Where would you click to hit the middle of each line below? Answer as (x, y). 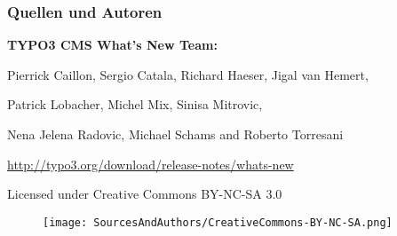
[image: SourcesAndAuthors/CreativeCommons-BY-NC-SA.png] (218, 222)
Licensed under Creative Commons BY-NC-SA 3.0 (145, 194)
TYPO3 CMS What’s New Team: (112, 45)
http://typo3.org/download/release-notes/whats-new (151, 164)
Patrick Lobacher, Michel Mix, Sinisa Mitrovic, (135, 104)
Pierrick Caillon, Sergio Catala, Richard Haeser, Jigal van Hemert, (188, 74)
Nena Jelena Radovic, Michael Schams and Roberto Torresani (175, 134)
